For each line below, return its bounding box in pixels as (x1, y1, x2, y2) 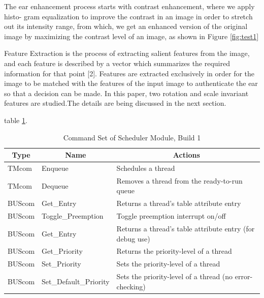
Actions (173, 150, 200, 160)
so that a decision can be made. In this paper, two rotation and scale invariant (4, 87, 249, 98)
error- (235, 271, 253, 282)
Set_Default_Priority (42, 276, 110, 286)
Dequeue (42, 180, 69, 191)
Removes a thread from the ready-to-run (116, 175, 243, 186)
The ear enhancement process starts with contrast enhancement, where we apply (4, 1, 255, 11)
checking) (116, 281, 146, 291)
